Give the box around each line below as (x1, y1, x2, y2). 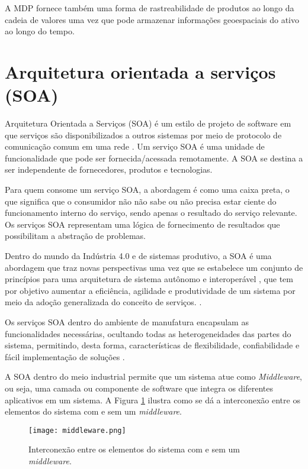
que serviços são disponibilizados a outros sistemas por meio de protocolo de (5, 128, 282, 141)
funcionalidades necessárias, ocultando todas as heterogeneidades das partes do (5, 327, 291, 339)
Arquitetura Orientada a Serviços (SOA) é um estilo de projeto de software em (5, 117, 291, 130)
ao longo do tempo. (5, 25, 75, 37)
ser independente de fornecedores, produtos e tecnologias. (5, 163, 213, 176)
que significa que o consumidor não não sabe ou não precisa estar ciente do (5, 195, 277, 207)
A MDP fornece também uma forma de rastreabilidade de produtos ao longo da (5, 2, 294, 14)
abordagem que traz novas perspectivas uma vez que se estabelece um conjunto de (5, 261, 303, 273)
